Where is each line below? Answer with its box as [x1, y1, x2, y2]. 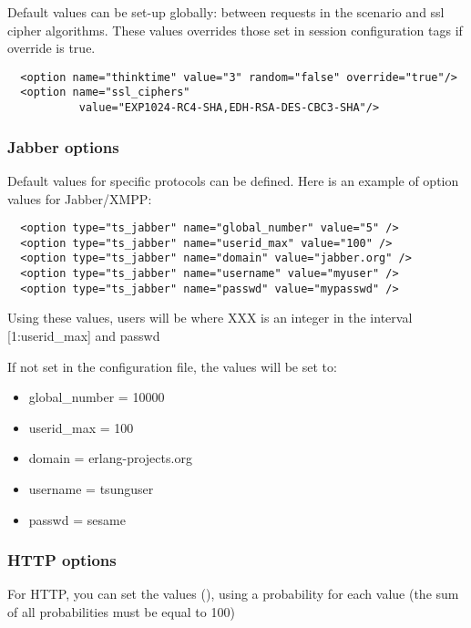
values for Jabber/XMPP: [7, 189, 152, 208]
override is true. [7, 38, 96, 57]
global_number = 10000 [28, 387, 165, 407]
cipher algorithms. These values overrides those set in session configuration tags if [7, 20, 463, 39]
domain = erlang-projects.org [28, 448, 192, 468]
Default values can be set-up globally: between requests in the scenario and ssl [7, 3, 445, 21]
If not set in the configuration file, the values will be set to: [7, 356, 337, 376]
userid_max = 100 [28, 417, 134, 437]
